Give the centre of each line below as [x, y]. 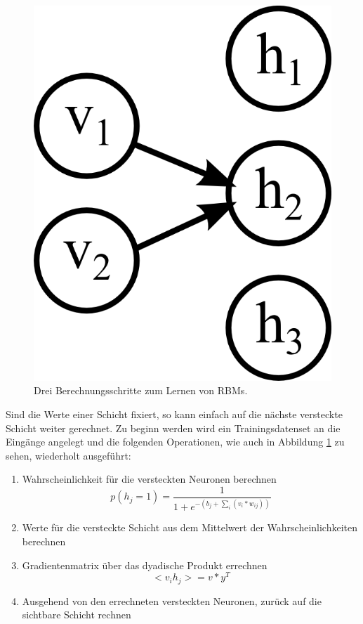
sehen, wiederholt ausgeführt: [68, 455]
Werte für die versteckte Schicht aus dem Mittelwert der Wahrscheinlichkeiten [190, 527]
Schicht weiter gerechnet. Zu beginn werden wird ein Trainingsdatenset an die [173, 428]
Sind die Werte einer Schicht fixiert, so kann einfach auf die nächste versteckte [174, 414]
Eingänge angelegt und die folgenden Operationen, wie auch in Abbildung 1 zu [175, 442]
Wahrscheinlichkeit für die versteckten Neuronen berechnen [149, 479]
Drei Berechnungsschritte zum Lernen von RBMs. [141, 390]
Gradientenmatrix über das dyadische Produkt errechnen [145, 565]
